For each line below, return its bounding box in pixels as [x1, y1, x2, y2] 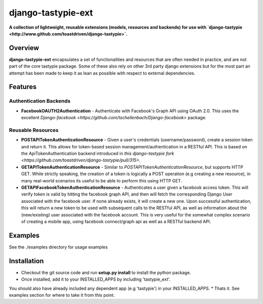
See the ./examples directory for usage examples [9, 244, 108, 250]
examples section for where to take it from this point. [9, 292, 115, 298]
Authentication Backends [9, 98, 71, 105]
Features [9, 83, 37, 91]
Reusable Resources [9, 126, 58, 133]
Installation [9, 257, 44, 265]
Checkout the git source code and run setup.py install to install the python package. [21, 269, 191, 275]
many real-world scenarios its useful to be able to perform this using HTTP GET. [21, 178, 182, 183]
